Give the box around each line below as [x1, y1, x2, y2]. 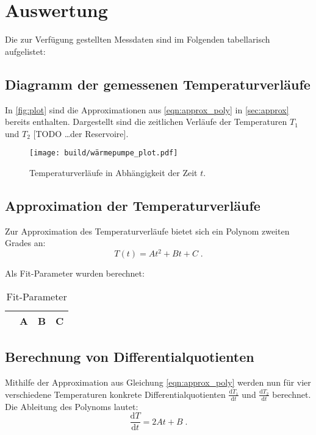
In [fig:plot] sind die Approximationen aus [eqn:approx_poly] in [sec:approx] [5, 103, 289, 116]
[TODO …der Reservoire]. [33, 127, 129, 140]
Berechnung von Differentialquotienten [5, 347, 254, 366]
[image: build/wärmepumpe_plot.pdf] [29, 149, 178, 158]
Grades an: [5, 236, 46, 249]
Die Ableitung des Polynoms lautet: [5, 400, 138, 412]
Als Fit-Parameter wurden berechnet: [5, 267, 145, 280]
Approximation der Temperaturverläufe [5, 196, 260, 214]
